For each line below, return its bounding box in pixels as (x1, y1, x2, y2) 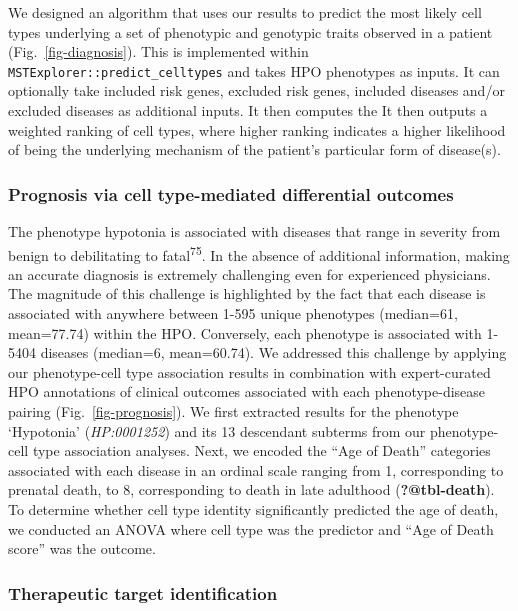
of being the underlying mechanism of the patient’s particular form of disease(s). (8, 139, 501, 160)
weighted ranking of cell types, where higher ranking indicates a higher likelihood (8, 119, 506, 140)
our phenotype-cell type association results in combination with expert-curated (8, 361, 491, 382)
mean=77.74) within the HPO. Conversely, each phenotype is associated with (8, 322, 482, 343)
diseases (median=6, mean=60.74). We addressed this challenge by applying (40, 342, 507, 363)
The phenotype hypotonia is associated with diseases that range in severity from (8, 221, 501, 242)
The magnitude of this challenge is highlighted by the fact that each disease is (8, 283, 486, 304)
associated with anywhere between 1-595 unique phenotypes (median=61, (8, 303, 458, 324)
